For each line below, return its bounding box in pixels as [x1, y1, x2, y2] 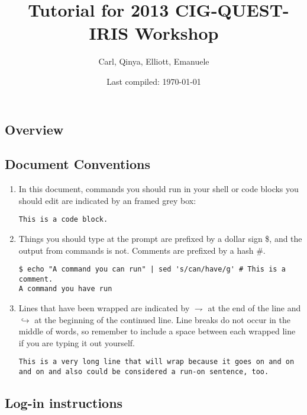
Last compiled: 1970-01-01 [106, 75, 201, 87]
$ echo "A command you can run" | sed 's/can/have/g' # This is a [18, 265, 286, 274]
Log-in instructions [5, 394, 123, 412]
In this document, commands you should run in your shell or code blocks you [18, 183, 299, 195]
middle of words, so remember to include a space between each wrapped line [18, 325, 296, 337]
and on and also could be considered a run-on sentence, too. [18, 368, 269, 376]
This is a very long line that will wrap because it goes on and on [18, 357, 295, 366]
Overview [5, 120, 64, 138]
